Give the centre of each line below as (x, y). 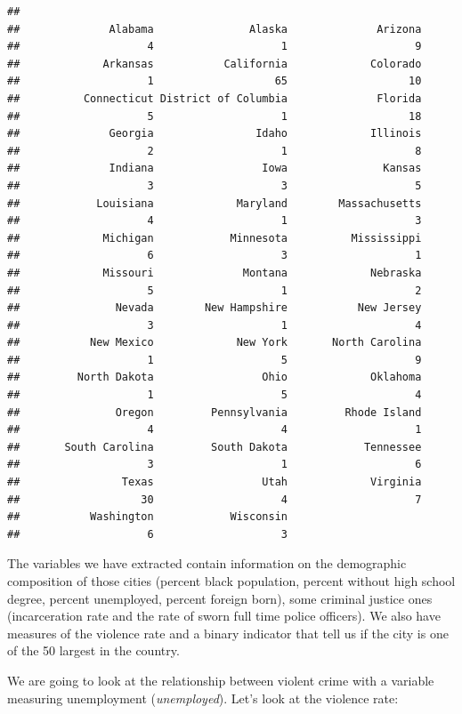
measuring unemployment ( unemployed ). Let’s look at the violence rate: (203, 698)
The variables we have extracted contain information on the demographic (207, 563)
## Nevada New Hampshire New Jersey (215, 308)
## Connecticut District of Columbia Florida (215, 98)
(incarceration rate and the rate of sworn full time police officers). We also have (224, 616)
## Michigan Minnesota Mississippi (215, 238)
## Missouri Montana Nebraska (215, 273)
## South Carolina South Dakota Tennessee (215, 447)
